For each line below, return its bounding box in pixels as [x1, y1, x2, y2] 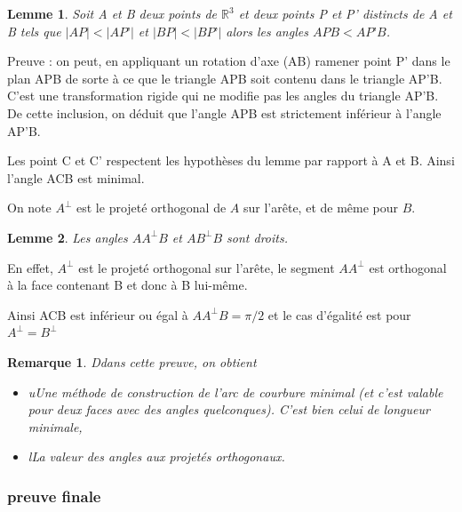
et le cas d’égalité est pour [267, 305, 411, 324]
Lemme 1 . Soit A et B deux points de [7, 4, 217, 22]
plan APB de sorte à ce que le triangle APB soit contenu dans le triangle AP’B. [7, 68, 442, 87]
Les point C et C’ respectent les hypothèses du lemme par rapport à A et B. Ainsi [7, 151, 455, 170]
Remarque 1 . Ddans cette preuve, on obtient [7, 352, 257, 371]
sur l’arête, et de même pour [243, 198, 399, 217]
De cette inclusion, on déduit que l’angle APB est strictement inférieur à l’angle [7, 103, 442, 122]
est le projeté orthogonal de [76, 198, 227, 217]
